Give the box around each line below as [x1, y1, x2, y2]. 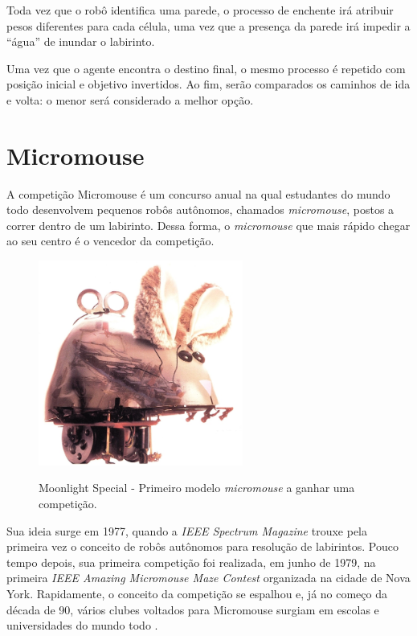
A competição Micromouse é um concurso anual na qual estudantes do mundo [6, 185, 390, 202]
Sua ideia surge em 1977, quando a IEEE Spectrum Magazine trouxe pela [6, 522, 367, 539]
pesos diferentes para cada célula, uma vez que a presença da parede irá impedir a [6, 17, 411, 34]
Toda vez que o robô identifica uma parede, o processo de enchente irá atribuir [6, 2, 394, 18]
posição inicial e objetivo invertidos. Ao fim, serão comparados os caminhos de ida [6, 76, 411, 92]
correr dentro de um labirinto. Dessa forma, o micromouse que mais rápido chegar [6, 216, 411, 233]
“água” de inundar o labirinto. [6, 33, 155, 50]
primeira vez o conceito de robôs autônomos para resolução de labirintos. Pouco [6, 538, 399, 555]
